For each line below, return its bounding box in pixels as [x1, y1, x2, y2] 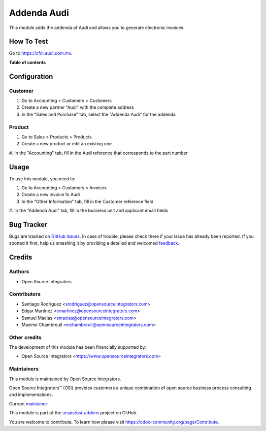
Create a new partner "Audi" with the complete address [21, 104, 134, 110]
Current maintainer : [9, 400, 49, 406]
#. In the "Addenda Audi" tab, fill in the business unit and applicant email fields [9, 207, 168, 214]
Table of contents [9, 59, 46, 65]
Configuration [9, 72, 53, 81]
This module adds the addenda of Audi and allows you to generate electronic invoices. [9, 25, 185, 31]
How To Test [9, 37, 48, 46]
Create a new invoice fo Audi [21, 192, 80, 198]
